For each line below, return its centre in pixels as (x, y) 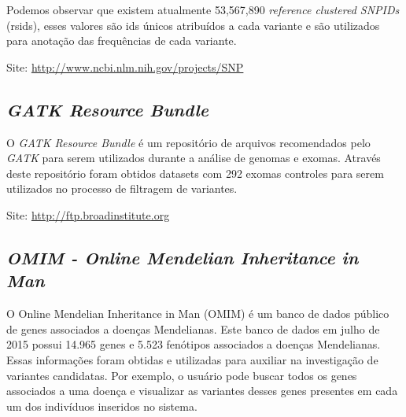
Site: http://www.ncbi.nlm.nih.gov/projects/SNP (125, 66)
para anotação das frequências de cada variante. (122, 41)
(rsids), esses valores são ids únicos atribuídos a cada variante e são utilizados (193, 25)
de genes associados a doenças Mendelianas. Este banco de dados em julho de (193, 328)
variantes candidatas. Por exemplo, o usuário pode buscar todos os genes (182, 375)
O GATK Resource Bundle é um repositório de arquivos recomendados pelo (188, 142)
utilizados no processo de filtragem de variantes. (122, 188)
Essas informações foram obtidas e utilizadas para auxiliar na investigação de (192, 359)
